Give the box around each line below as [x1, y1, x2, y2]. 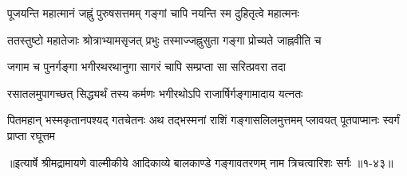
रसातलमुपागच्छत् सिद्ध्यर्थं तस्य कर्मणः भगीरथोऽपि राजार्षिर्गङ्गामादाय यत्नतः [7, 84, 303, 101]
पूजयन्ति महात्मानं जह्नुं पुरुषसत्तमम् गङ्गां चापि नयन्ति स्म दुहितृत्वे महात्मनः [7, 5, 299, 21]
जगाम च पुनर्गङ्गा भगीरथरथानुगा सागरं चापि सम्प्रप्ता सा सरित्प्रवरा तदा [7, 58, 286, 75]
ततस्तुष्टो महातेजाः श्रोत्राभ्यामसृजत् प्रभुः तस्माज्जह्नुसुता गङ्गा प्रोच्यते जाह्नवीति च [7, 31, 322, 48]
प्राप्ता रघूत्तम [7, 127, 56, 143]
